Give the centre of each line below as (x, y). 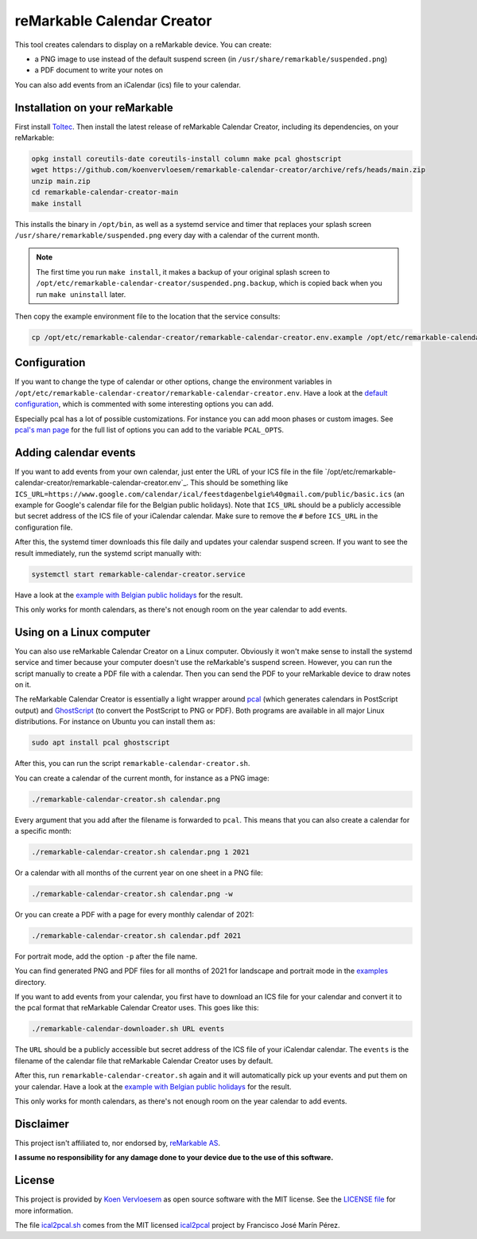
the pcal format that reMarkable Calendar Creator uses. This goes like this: (137, 1008)
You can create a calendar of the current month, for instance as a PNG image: (142, 778)
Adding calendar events (75, 453)
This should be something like (239, 483)
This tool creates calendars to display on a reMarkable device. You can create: (143, 45)
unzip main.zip (61, 181)
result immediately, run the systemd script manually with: (108, 553)
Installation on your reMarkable (94, 107)
